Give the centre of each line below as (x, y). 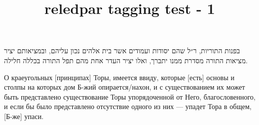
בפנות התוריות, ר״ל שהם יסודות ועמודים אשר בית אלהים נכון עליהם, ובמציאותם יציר (122, 51)
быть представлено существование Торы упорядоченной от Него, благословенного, (130, 96)
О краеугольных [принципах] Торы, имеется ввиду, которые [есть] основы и (119, 77)
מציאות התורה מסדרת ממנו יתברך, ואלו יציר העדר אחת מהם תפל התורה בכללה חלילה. (126, 60)
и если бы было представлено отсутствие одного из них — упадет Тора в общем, (128, 106)
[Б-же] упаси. (24, 116)
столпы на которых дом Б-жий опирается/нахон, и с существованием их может (125, 87)
